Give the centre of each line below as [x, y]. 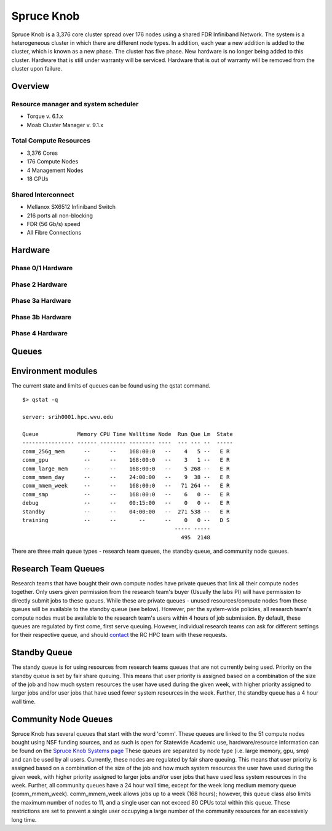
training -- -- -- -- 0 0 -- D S [126, 520]
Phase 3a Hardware [41, 301]
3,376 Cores [42, 153]
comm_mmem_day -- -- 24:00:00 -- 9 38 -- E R [126, 477]
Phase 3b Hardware [41, 317]
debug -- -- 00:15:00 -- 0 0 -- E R [126, 503]
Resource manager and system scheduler [75, 104]
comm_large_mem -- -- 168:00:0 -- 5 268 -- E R [126, 469]
